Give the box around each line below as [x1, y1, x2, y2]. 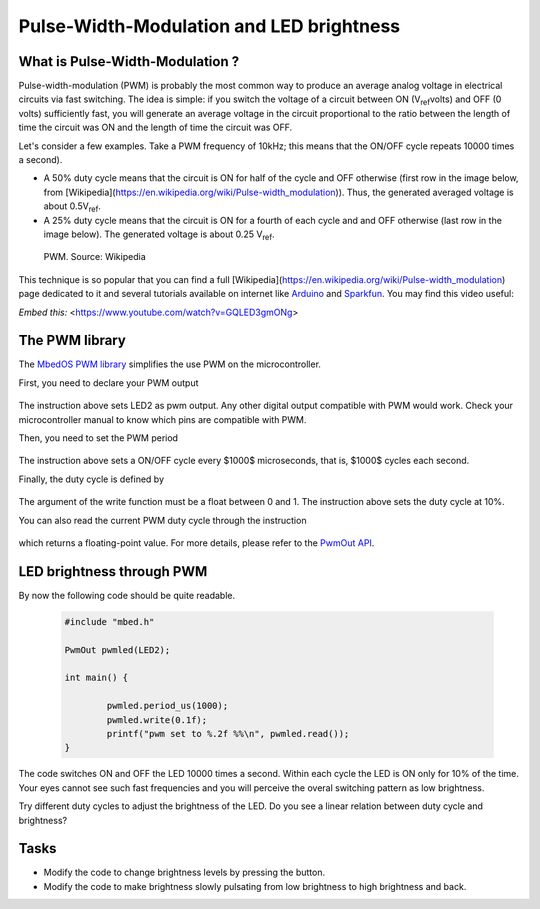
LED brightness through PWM [18, 563, 208, 580]
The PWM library [18, 332, 127, 349]
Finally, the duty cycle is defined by [18, 473, 165, 485]
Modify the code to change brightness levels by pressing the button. [43, 866, 325, 879]
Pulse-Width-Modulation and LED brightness [18, 15, 401, 37]
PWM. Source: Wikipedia [43, 251, 146, 263]
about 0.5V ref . [43, 200, 102, 214]
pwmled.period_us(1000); [106, 700, 229, 712]
